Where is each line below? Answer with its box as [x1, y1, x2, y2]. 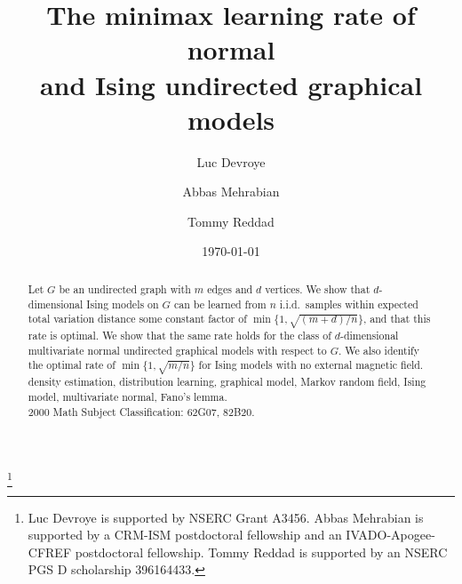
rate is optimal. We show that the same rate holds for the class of [28, 328, 331, 343]
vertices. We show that [265, 281, 370, 296]
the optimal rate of [28, 357, 115, 372]
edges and [207, 281, 253, 296]
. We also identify [339, 342, 419, 357]
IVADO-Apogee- [346, 525, 435, 544]
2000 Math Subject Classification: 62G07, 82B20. [28, 404, 255, 419]
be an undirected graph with [59, 281, 191, 296]
